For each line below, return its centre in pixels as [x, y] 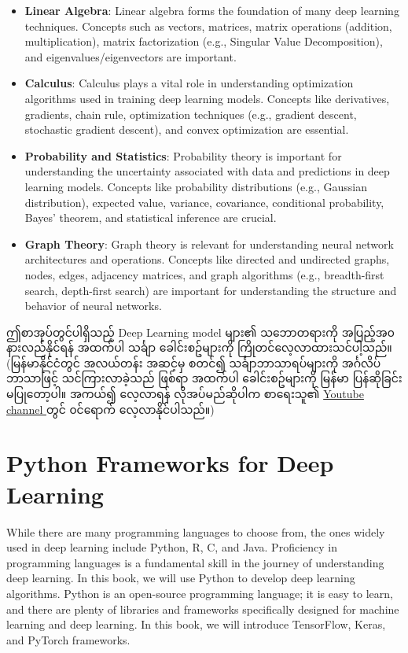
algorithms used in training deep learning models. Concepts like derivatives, [207, 98]
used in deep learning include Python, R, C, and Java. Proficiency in [172, 547]
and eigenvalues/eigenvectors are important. [130, 56]
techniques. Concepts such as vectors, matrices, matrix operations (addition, [208, 26]
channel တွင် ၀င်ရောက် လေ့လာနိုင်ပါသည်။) [110, 409]
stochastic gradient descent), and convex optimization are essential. [187, 129]
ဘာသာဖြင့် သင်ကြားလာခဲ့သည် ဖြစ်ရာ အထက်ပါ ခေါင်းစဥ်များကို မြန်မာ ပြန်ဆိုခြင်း [204, 378]
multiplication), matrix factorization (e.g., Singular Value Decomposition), [204, 41]
